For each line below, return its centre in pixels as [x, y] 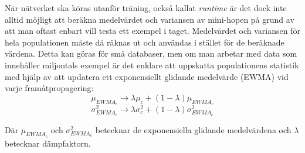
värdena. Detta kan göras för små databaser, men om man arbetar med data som [151, 53]
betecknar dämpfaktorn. [48, 143]
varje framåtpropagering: [49, 88]
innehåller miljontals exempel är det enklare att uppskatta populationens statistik [152, 65]
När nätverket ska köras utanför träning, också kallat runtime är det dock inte [146, 8]
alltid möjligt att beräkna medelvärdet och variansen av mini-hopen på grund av [150, 19]
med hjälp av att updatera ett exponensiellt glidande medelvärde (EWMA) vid [147, 76]
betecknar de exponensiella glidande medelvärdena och [193, 129]
